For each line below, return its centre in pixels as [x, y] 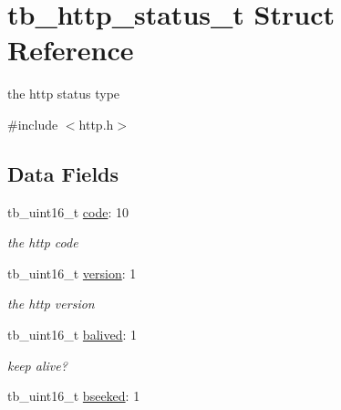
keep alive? [37, 365]
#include [33, 124]
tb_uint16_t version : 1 [72, 273]
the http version [51, 304]
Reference [71, 50]
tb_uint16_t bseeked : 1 [74, 396]
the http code [43, 242]
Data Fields [63, 173]
